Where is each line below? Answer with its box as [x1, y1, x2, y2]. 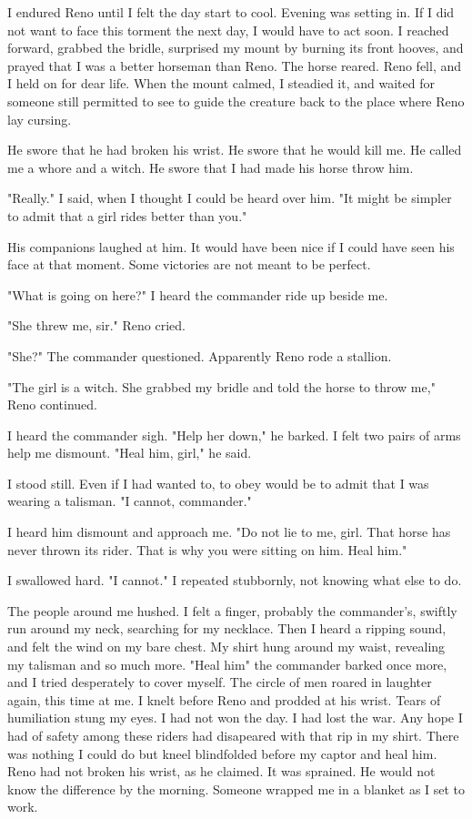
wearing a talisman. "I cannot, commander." [7, 491, 252, 511]
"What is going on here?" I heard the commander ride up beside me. [7, 285, 388, 304]
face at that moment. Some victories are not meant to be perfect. [7, 255, 371, 274]
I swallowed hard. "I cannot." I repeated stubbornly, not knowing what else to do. [7, 571, 462, 590]
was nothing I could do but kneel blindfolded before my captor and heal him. [7, 743, 437, 763]
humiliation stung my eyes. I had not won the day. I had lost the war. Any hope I [7, 708, 463, 727]
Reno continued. [7, 395, 97, 414]
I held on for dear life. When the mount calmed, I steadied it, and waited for [7, 74, 435, 93]
